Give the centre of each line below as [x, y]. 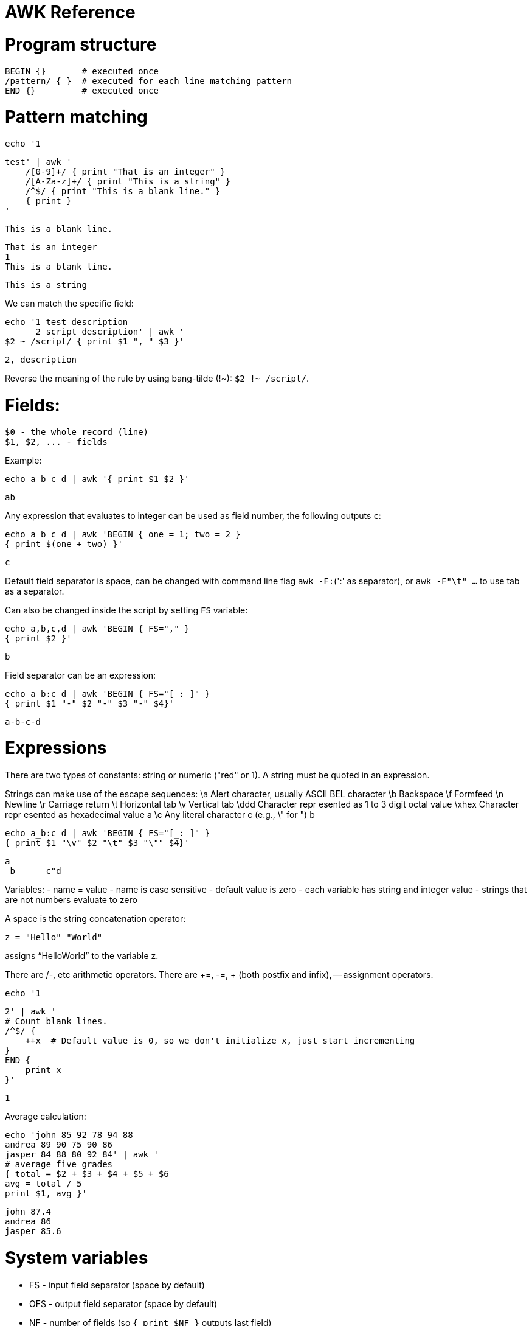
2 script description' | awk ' [110, 332]
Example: [23, 460]
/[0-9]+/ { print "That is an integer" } [125, 172]
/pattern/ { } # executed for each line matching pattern [149, 81]
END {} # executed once [82, 90]
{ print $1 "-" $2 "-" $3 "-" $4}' [90, 703]
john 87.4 [28, 1212]
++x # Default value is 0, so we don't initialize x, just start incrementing [220, 1041]
